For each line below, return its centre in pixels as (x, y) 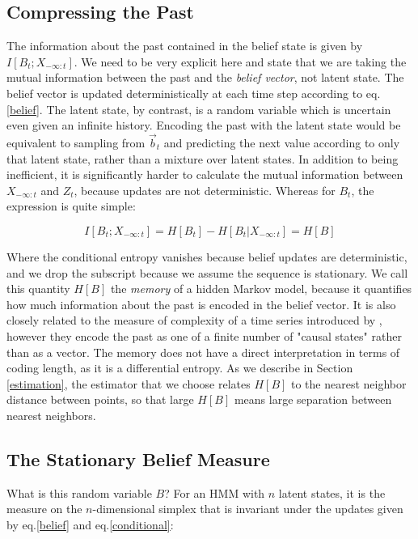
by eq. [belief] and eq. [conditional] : (90, 524)
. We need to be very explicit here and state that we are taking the (240, 61)
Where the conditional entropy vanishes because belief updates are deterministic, (207, 256)
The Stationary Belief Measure (138, 458)
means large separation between (313, 399)
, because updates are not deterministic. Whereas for (205, 190)
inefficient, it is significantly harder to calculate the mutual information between (205, 174)
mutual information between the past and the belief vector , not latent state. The (205, 77)
